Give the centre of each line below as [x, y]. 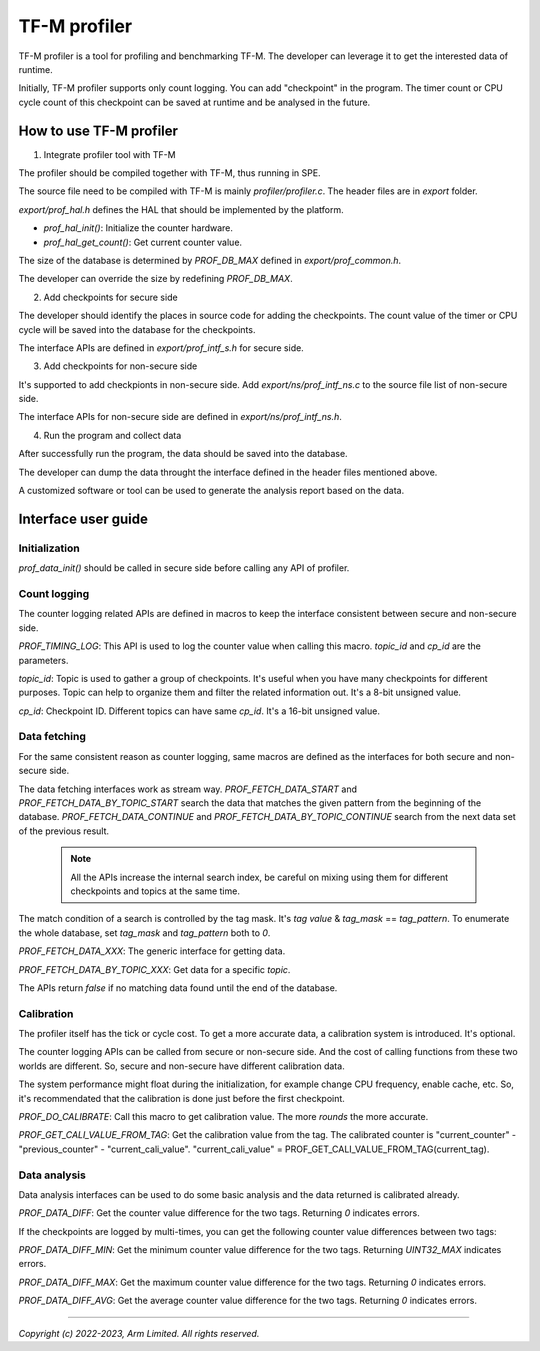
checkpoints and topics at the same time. [155, 891]
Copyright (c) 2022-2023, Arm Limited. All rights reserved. [139, 1333]
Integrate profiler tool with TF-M [109, 154]
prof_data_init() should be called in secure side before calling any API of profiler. [184, 568]
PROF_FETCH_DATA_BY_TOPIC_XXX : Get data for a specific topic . [154, 969]
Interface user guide [83, 518]
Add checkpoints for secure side [111, 297]
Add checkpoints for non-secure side [120, 366]
